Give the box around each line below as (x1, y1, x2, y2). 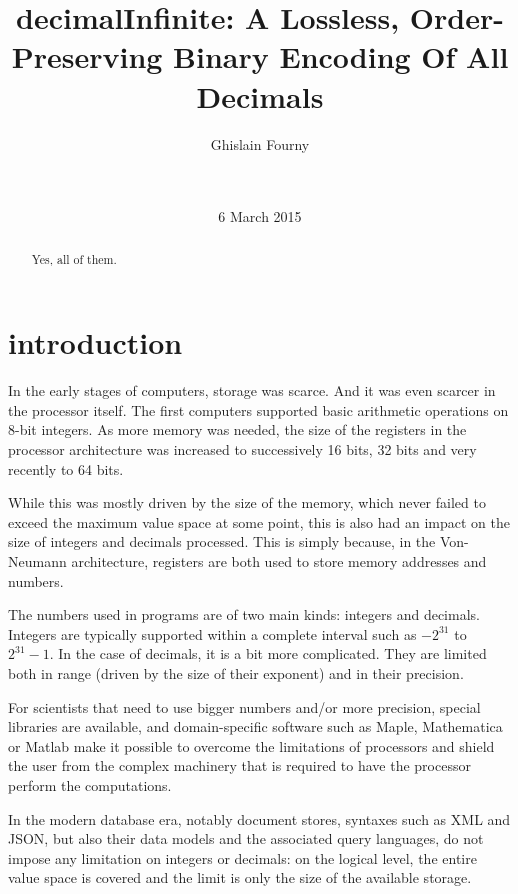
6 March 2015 (218, 206, 302, 227)
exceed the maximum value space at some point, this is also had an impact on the (8, 511, 510, 532)
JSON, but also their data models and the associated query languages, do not (8, 828, 484, 849)
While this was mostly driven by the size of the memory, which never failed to (8, 492, 486, 513)
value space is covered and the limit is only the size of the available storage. (8, 867, 472, 888)
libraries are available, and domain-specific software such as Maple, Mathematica (8, 716, 503, 737)
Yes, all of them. (31, 250, 117, 267)
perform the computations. (8, 774, 172, 795)
